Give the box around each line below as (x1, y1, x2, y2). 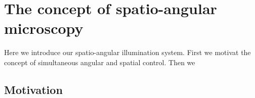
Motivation (4, 81, 63, 97)
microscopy (4, 18, 83, 38)
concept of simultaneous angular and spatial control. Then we (4, 57, 195, 67)
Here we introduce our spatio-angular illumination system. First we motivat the (4, 47, 251, 58)
